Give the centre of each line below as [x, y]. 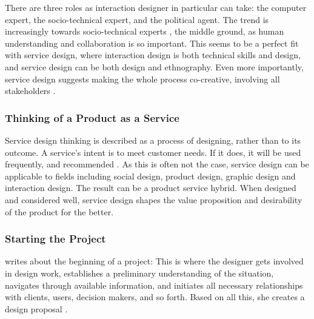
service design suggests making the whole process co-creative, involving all [142, 79]
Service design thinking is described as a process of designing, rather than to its [153, 140]
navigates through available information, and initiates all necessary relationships [154, 285]
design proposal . [36, 308]
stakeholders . [30, 91]
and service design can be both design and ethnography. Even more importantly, [154, 66]
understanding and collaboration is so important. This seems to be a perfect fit [152, 43]
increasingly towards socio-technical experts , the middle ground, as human [145, 31]
